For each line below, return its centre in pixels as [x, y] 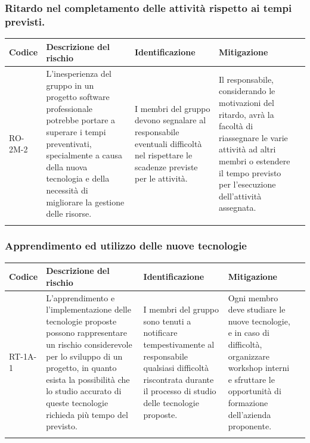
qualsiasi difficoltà [176, 368]
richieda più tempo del [87, 414]
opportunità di [255, 391]
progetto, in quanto [81, 368]
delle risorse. [69, 213]
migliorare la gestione [85, 202]
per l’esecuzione [247, 184]
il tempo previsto [250, 172]
